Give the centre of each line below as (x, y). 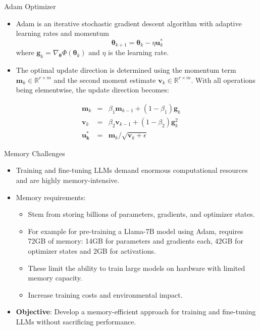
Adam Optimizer (30, 6)
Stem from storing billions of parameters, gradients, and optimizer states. (141, 214)
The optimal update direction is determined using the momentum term (126, 70)
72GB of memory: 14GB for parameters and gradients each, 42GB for (136, 241)
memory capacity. (55, 278)
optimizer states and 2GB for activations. (92, 250)
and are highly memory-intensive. (68, 180)
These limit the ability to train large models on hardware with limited (137, 268)
